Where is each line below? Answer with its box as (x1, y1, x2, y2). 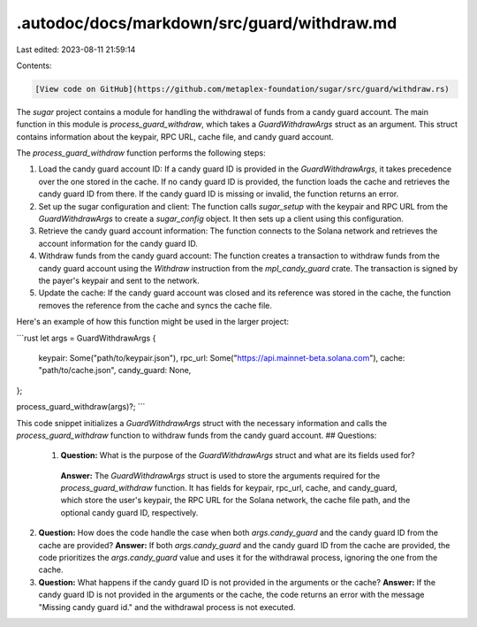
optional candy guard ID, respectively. (60, 507, 199, 517)
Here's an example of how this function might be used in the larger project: (16, 317, 290, 327)
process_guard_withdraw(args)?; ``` (16, 401, 146, 412)
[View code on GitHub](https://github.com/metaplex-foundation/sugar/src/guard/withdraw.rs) (34, 84, 450, 94)
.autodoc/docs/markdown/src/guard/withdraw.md (16, 13, 397, 33)
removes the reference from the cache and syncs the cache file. (38, 300, 273, 310)
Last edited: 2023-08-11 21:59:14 (16, 44, 136, 55)
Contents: (16, 60, 52, 71)
